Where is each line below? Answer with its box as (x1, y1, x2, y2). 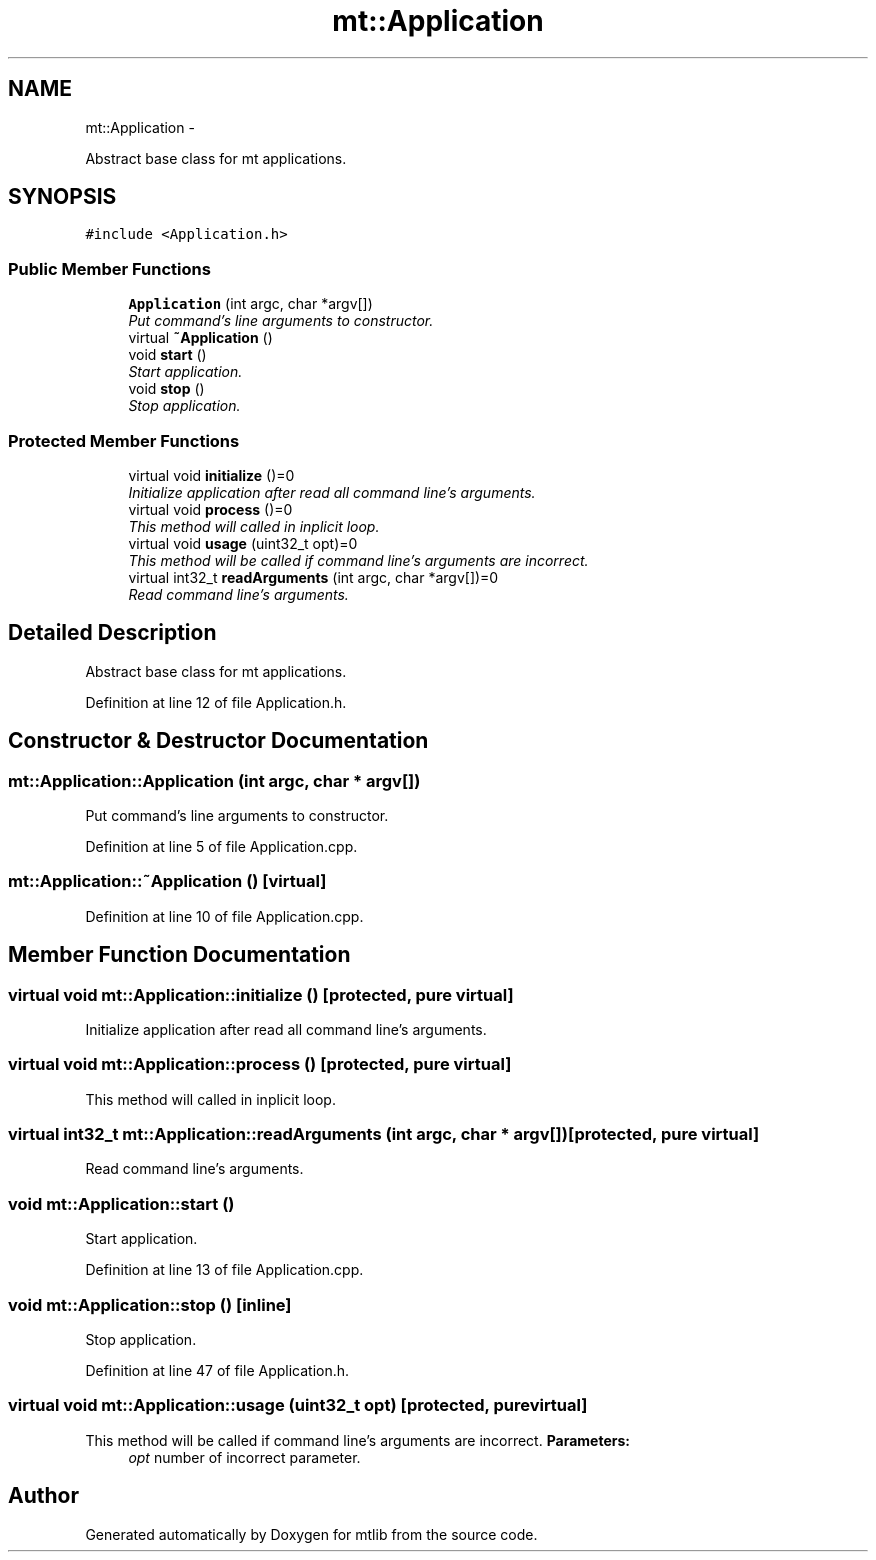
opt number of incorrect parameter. (128, 1448, 361, 1466)
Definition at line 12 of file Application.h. (85, 693, 347, 711)
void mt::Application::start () (8, 1193, 235, 1214)
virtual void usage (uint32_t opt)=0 (128, 534, 358, 552)
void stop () (128, 380, 205, 398)
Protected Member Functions (8, 430, 240, 451)
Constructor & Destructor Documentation (8, 728, 429, 754)
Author (8, 1483, 79, 1509)
